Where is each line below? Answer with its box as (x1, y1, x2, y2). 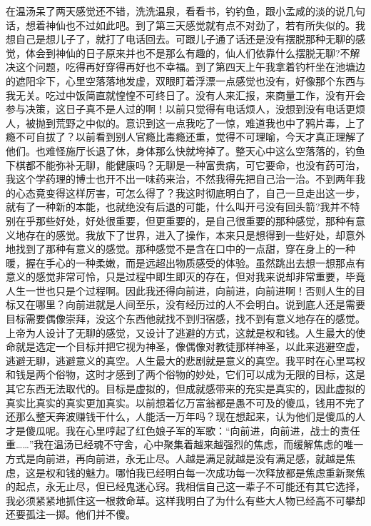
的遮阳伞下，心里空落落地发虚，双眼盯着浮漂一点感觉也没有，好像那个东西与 (6, 73, 365, 88)
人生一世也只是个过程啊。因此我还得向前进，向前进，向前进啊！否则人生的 (6, 283, 355, 298)
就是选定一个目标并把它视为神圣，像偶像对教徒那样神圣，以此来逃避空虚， (15, 339, 365, 354)
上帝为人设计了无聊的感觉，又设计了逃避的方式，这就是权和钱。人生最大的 (6, 325, 355, 340)
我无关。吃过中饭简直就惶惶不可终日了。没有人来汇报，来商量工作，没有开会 (6, 87, 365, 102)
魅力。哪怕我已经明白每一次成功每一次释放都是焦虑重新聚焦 (85, 465, 365, 480)
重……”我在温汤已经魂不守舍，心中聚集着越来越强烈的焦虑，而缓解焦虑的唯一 (6, 437, 364, 452)
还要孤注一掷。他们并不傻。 (6, 507, 136, 522)
